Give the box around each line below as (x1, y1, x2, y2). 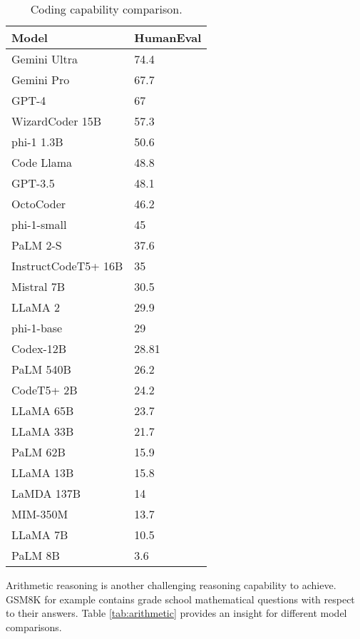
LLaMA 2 (11, 299, 61, 315)
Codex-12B (11, 340, 67, 357)
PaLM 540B (11, 361, 71, 377)
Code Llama (11, 154, 73, 170)
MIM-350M (11, 506, 68, 522)
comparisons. (6, 619, 62, 634)
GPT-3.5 (11, 175, 55, 191)
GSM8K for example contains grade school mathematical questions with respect (6, 591, 355, 606)
